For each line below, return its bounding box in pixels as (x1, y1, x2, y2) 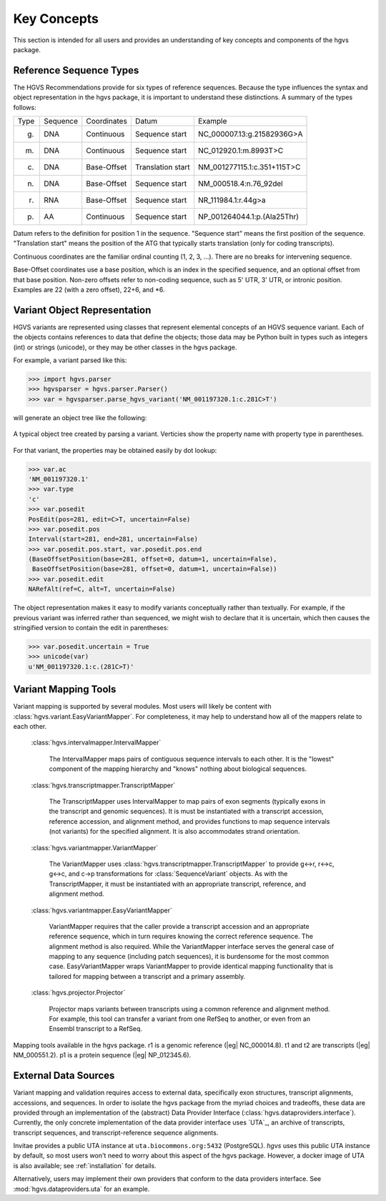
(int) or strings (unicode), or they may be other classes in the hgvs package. (13, 343, 237, 352)
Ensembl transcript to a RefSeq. (49, 1025, 143, 1033)
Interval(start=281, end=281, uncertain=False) (28, 535, 198, 543)
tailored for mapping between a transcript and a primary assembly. (49, 972, 246, 980)
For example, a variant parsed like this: (13, 356, 127, 364)
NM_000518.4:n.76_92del (197, 179, 283, 189)
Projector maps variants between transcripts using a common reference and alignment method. (49, 1005, 330, 1013)
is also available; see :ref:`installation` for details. (13, 1161, 157, 1170)
